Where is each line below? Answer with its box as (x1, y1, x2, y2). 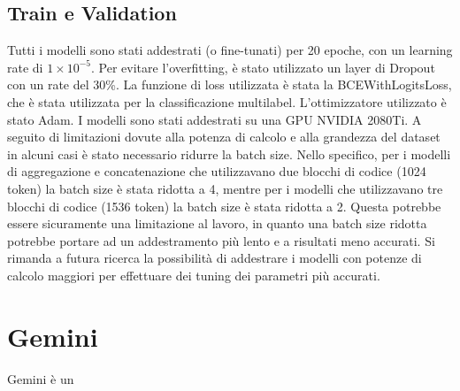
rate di (7, 57, 43, 76)
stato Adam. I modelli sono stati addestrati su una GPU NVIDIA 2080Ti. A (7, 110, 422, 128)
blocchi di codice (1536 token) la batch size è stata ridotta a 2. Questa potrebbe (7, 196, 441, 215)
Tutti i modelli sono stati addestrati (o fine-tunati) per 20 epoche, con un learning (7, 41, 453, 59)
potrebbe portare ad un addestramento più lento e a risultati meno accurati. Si (7, 231, 435, 249)
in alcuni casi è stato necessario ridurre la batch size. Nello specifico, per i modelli (7, 144, 451, 163)
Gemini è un (7, 369, 74, 387)
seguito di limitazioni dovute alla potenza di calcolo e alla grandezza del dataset (7, 127, 441, 146)
